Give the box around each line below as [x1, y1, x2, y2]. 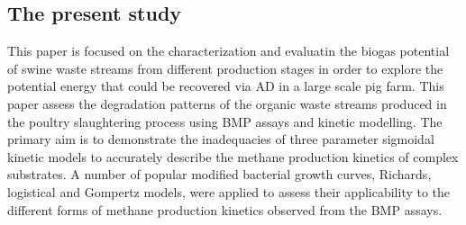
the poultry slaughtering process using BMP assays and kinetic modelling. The [7, 112, 443, 130]
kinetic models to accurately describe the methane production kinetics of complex [7, 147, 459, 166]
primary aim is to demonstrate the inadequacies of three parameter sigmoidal [7, 130, 434, 148]
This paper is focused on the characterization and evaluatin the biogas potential [7, 41, 450, 60]
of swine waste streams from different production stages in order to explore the [7, 58, 443, 77]
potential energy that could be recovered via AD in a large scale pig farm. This [7, 76, 444, 95]
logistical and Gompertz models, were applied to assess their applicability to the [7, 182, 451, 201]
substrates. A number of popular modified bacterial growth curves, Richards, [7, 165, 432, 184]
